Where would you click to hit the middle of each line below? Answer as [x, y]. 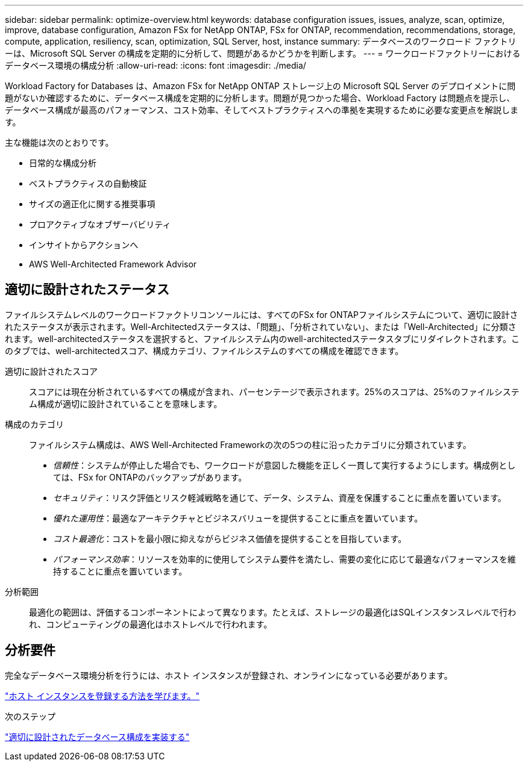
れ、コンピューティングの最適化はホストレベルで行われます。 [151, 624]
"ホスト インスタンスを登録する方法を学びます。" [102, 696]
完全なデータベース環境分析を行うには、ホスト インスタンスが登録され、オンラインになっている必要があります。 [229, 675]
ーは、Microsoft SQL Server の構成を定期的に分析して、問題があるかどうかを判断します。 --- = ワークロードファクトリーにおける [263, 53]
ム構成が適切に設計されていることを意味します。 [126, 403]
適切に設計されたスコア [51, 371]
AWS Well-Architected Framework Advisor [113, 264]
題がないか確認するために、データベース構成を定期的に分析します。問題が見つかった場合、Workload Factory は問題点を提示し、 [260, 98]
